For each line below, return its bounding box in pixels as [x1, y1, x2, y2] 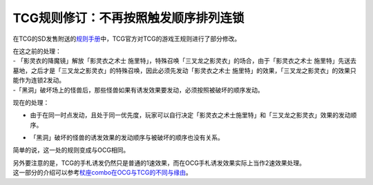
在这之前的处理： [12, 47, 61, 55]
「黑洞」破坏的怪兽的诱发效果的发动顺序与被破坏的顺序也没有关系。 [30, 133, 224, 142]
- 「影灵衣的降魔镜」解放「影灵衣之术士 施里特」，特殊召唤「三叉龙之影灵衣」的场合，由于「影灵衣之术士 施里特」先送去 [12, 57, 357, 65]
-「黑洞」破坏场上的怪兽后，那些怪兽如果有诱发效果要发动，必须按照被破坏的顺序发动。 [12, 86, 264, 94]
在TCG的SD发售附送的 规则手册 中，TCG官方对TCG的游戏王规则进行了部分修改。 [12, 35, 241, 43]
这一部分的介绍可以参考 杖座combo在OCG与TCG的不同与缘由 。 [12, 168, 193, 177]
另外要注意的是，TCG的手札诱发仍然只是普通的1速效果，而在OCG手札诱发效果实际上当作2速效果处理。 [12, 159, 305, 167]
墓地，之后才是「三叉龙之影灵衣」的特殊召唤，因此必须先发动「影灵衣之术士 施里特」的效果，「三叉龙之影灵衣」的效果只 [12, 66, 356, 75]
